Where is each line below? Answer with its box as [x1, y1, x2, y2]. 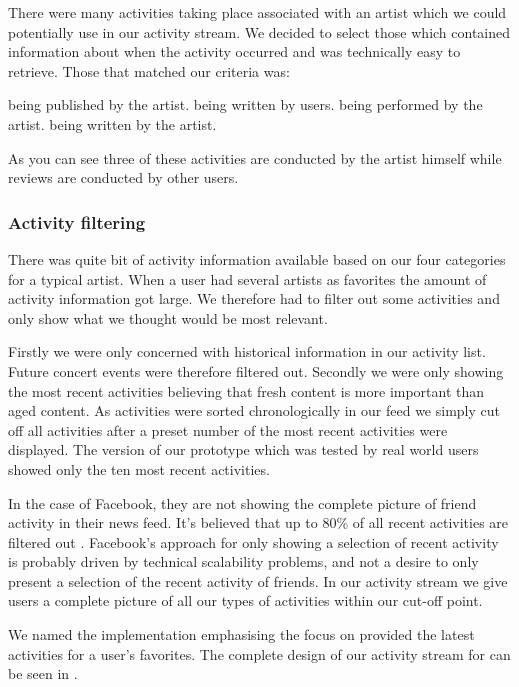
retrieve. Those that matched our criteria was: [8, 60, 290, 81]
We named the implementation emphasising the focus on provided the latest [8, 624, 475, 645]
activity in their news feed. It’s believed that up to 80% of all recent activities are [8, 512, 509, 533]
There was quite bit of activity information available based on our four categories [8, 248, 506, 269]
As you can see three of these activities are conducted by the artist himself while [8, 147, 502, 168]
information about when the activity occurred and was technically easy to [8, 41, 461, 62]
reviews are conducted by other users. [8, 167, 239, 188]
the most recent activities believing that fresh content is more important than [8, 380, 485, 401]
